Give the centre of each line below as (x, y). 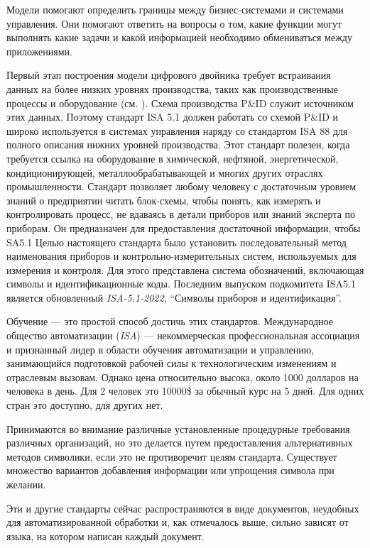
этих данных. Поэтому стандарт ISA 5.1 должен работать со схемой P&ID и (173, 117)
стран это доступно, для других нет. (85, 405)
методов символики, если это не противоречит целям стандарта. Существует (172, 456)
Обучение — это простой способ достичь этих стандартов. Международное (170, 321)
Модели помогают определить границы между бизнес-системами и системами (175, 9)
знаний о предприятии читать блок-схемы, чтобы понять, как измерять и (164, 200)
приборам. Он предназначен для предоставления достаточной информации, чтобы (184, 228)
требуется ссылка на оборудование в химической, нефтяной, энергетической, (173, 158)
